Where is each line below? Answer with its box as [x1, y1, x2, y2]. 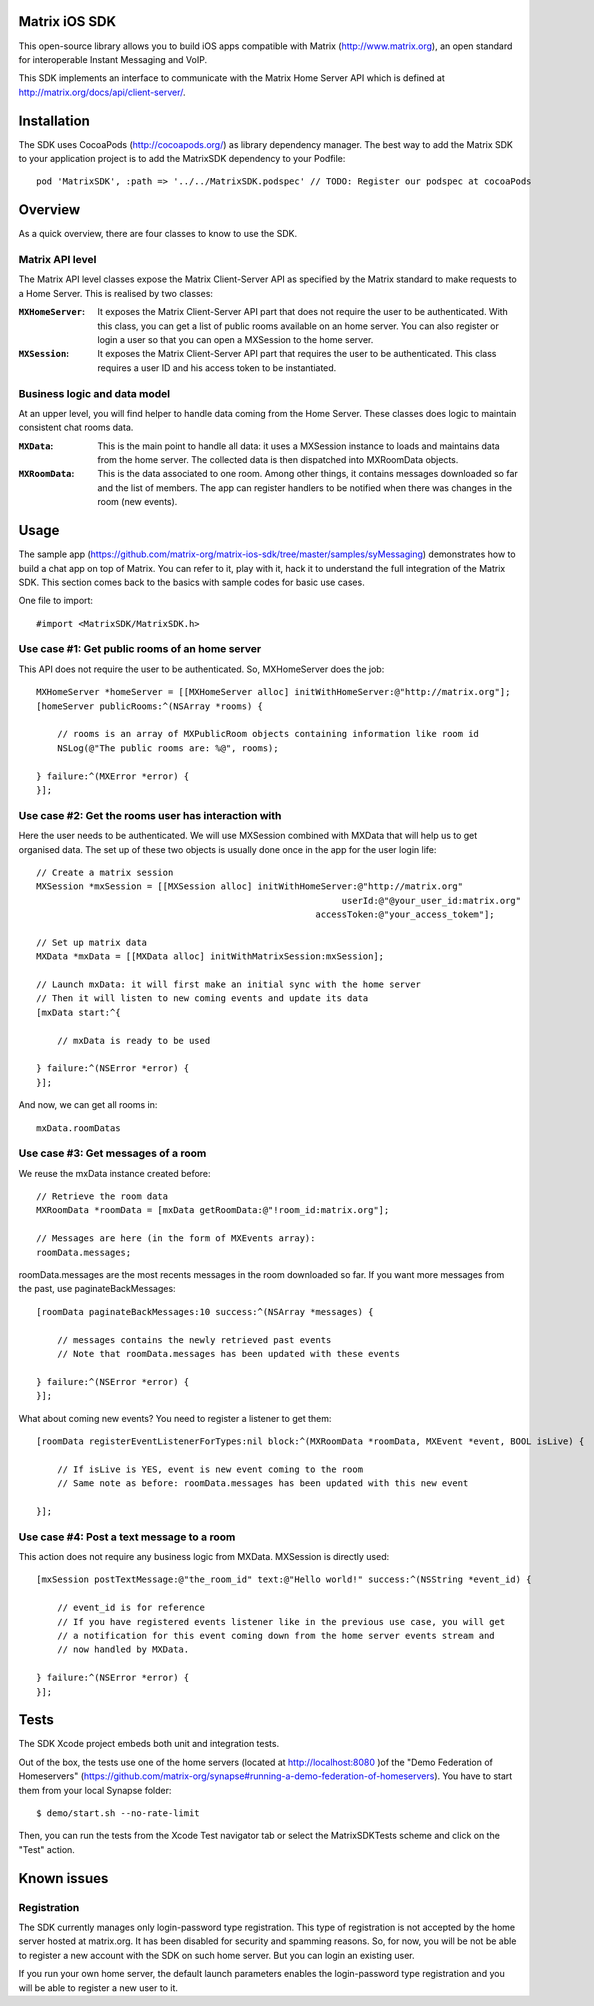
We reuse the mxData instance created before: [18, 1167, 211, 1179]
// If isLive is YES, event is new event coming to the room [56, 1463, 364, 1475]
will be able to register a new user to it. [18, 1981, 179, 1994]
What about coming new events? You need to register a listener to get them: [18, 1412, 332, 1424]
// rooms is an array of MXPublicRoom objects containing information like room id [56, 728, 480, 740]
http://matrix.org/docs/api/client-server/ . [18, 86, 186, 98]
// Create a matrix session [36, 866, 174, 878]
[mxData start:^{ [36, 1006, 121, 1018]
